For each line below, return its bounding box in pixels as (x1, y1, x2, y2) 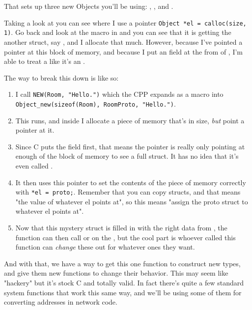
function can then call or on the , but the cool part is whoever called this (15, 232, 236, 242)
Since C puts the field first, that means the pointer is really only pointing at (15, 141, 245, 151)
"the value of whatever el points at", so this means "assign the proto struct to (15, 196, 248, 206)
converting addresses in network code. (4, 297, 117, 307)
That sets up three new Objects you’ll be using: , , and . (4, 1, 173, 11)
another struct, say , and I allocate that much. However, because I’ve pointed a (4, 36, 243, 47)
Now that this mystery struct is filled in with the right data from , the (15, 223, 227, 232)
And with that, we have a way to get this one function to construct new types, (4, 258, 241, 268)
